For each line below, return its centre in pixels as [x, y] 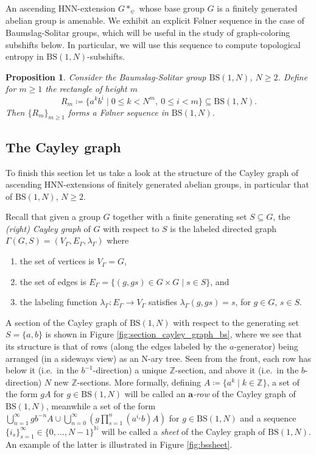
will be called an [155, 394]
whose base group [172, 8]
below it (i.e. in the [42, 370]
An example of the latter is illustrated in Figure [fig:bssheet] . [119, 444]
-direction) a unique [130, 370]
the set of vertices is [57, 261]
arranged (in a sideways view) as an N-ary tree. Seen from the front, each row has [158, 358]
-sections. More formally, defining [139, 382]
